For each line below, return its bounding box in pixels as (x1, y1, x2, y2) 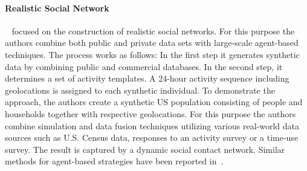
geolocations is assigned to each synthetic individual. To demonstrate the (5, 83, 275, 96)
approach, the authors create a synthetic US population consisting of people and (5, 95, 303, 108)
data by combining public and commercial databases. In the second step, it (5, 60, 283, 73)
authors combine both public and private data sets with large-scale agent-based (5, 36, 299, 49)
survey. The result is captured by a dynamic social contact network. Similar (5, 143, 285, 155)
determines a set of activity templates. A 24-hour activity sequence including (5, 72, 289, 85)
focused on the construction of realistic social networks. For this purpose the (11, 24, 295, 37)
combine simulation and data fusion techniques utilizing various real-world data (5, 119, 299, 132)
